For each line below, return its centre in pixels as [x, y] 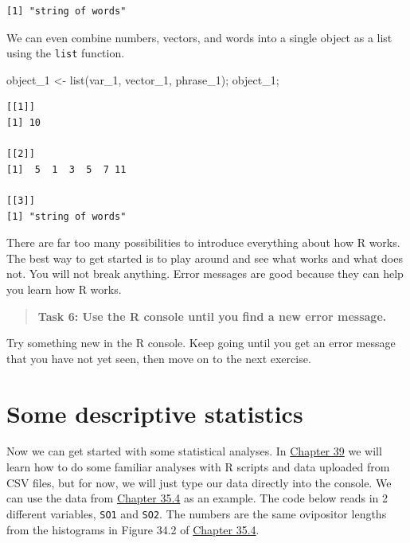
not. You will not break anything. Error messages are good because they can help [205, 273]
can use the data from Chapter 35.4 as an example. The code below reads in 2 [197, 498]
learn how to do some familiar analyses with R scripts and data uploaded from [198, 467]
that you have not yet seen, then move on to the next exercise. [159, 358]
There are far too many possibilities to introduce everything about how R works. [203, 242]
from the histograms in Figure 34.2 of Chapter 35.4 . [133, 529]
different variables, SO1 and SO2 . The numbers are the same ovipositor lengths [197, 513]
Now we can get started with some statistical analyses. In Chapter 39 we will [194, 451]
